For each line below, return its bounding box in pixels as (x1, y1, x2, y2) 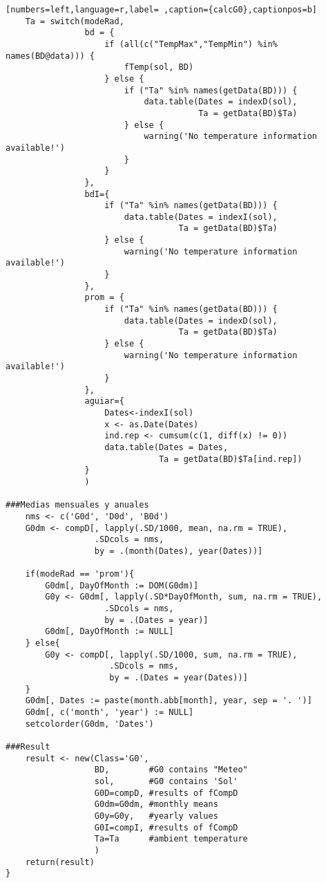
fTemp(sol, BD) (124, 62, 194, 73)
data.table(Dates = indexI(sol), (124, 212, 278, 222)
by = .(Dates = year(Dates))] (109, 673, 248, 683)
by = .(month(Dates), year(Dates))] (94, 546, 263, 556)
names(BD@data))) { (6, 50, 95, 61)
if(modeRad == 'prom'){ (25, 569, 135, 579)
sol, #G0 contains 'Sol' (94, 776, 238, 786)
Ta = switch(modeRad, (25, 16, 124, 26)
